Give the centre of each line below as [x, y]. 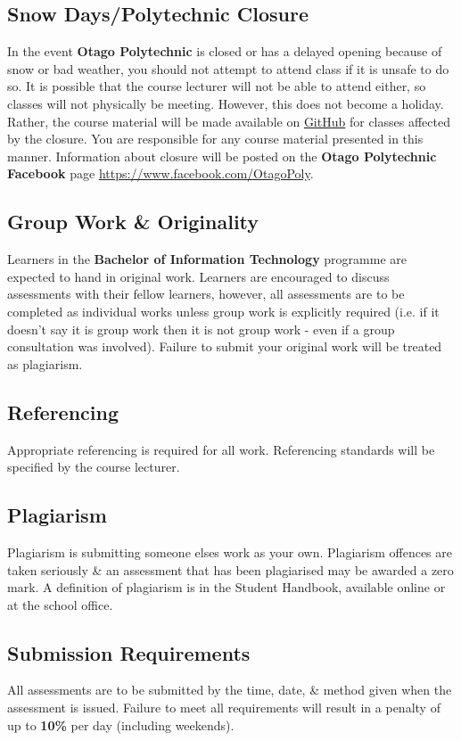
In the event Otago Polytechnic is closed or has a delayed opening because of [225, 51]
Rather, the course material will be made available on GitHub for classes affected [229, 121]
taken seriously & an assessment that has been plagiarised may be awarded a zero [230, 569]
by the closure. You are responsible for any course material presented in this [215, 139]
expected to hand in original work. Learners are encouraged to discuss [198, 276]
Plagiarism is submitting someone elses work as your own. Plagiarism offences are [230, 552]
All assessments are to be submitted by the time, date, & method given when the [230, 690]
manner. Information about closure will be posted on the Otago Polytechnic [222, 156]
